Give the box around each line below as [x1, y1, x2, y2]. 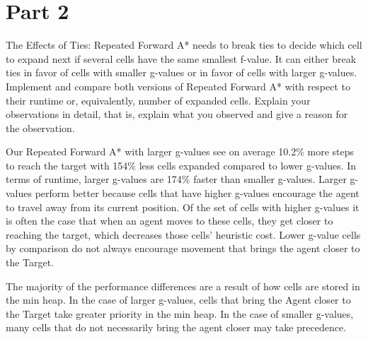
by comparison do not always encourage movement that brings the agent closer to [6, 241, 360, 256]
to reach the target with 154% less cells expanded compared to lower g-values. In [6, 157, 357, 172]
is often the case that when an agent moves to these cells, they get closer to [6, 213, 333, 228]
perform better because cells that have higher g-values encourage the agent [35, 186, 360, 201]
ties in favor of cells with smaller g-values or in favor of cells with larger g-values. [6, 65, 357, 80]
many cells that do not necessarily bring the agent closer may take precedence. [6, 320, 347, 335]
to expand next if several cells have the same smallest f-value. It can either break [6, 51, 357, 66]
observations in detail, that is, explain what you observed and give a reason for [6, 107, 348, 121]
